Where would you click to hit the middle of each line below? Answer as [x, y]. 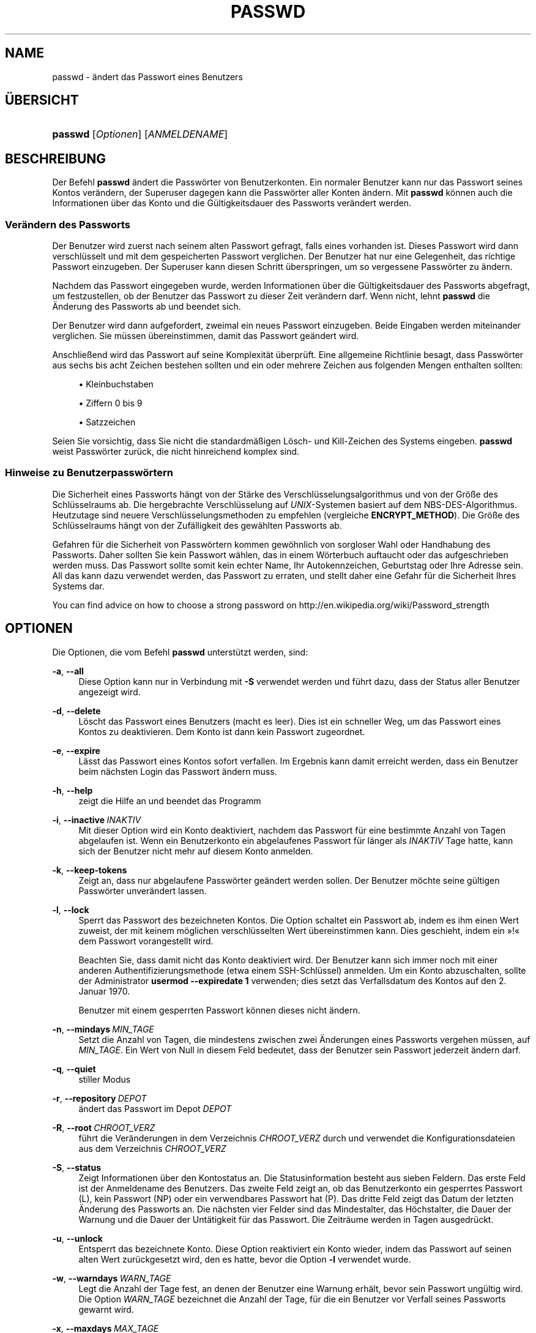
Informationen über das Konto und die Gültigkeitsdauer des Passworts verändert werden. [232, 203]
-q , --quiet [74, 1069]
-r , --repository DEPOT [99, 1098]
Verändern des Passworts [68, 224]
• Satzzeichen [107, 422]
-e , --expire [76, 750]
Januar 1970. [104, 991]
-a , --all [68, 671]
